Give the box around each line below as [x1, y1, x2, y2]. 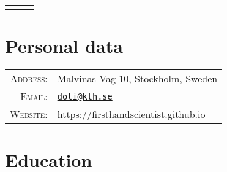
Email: [20, 89, 48, 104]
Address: [10, 71, 48, 86]
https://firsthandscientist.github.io [57, 107, 206, 122]
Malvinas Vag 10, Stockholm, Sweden [57, 71, 218, 86]
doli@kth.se [57, 91, 113, 101]
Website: [10, 107, 48, 122]
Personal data [5, 33, 123, 58]
